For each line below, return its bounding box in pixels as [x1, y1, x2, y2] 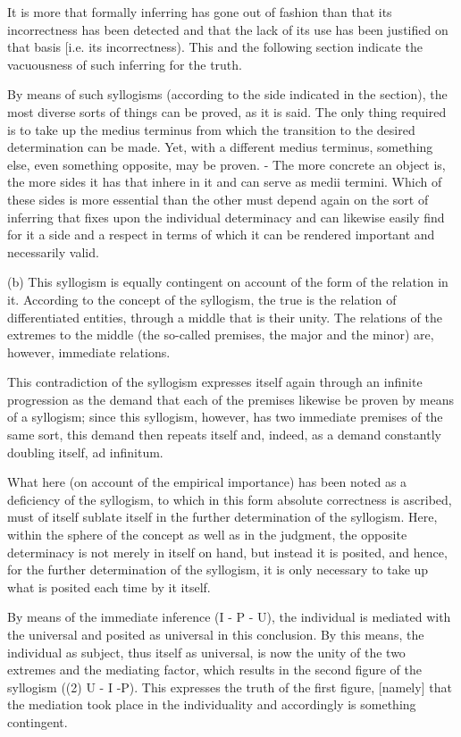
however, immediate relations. [7, 342, 171, 361]
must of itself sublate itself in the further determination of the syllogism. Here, [7, 507, 438, 526]
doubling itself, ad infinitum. [7, 442, 163, 461]
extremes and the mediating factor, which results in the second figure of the [7, 660, 423, 679]
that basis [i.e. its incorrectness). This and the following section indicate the [7, 38, 423, 56]
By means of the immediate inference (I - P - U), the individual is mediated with [7, 607, 451, 626]
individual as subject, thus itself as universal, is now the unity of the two [7, 642, 406, 661]
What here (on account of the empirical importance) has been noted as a [7, 473, 407, 491]
